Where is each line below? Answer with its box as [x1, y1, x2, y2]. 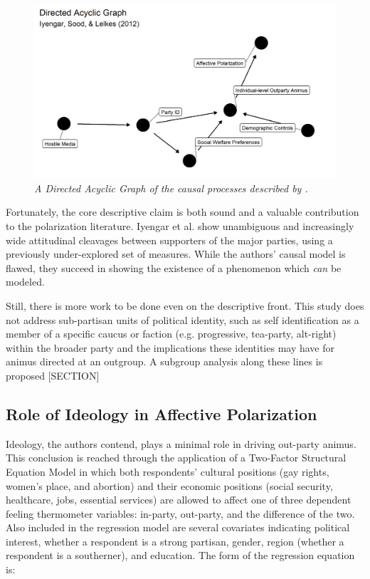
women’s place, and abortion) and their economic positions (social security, [6, 478, 333, 493]
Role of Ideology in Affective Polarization [6, 402, 317, 424]
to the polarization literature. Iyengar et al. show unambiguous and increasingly [6, 219, 354, 233]
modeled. [6, 274, 45, 289]
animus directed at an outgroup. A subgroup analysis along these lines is [6, 354, 323, 369]
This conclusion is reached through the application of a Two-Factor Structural [6, 450, 347, 465]
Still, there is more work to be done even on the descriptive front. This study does [6, 298, 364, 313]
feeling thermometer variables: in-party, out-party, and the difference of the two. [6, 506, 355, 521]
